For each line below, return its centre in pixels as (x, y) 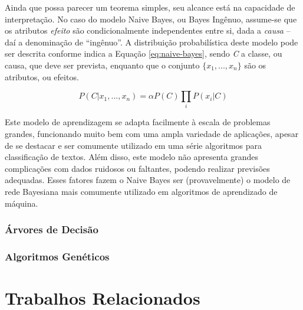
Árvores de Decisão (52, 229)
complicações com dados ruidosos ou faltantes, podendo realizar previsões (137, 168)
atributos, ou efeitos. (42, 76)
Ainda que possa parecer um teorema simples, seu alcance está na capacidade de (150, 7)
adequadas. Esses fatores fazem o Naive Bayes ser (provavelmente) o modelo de (148, 180)
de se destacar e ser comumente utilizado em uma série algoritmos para (134, 145)
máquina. (22, 203)
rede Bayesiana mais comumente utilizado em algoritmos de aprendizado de (141, 192)
